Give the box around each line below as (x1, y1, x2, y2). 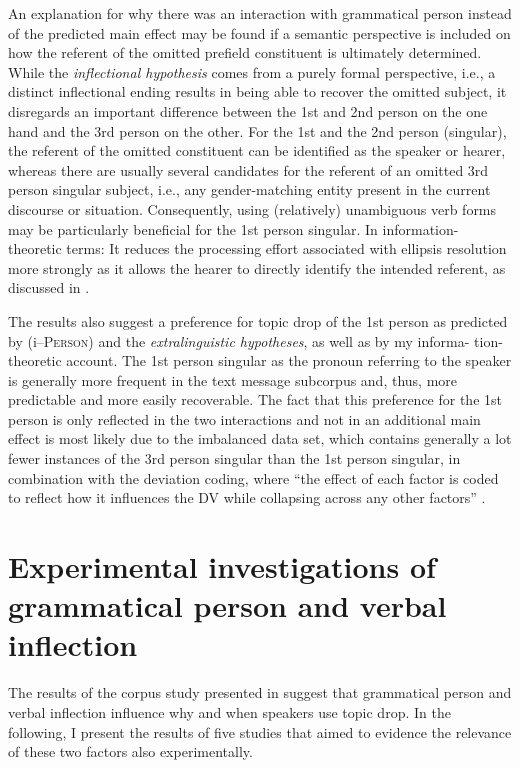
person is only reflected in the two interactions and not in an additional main (8, 408, 481, 429)
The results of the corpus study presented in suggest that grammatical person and (8, 682, 512, 703)
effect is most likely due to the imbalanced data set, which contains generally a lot (8, 428, 512, 449)
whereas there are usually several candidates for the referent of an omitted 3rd (8, 159, 489, 180)
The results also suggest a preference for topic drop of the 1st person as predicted (8, 310, 508, 331)
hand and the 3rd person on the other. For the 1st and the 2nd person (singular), (8, 120, 507, 141)
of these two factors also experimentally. (8, 741, 253, 762)
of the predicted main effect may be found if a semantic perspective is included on (8, 22, 511, 43)
